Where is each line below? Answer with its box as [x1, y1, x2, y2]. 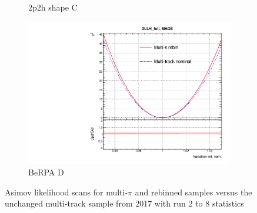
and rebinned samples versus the [135, 185, 252, 198]
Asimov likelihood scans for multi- [5, 185, 128, 198]
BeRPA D [28, 166, 64, 178]
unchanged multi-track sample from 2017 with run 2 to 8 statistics [5, 197, 244, 209]
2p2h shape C [28, 1, 78, 13]
